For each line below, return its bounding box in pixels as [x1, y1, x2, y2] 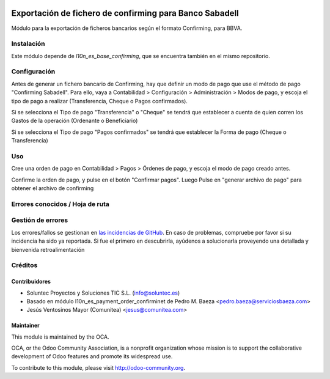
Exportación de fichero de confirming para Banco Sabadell [11, 8, 240, 18]
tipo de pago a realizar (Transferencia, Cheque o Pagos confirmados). [11, 97, 188, 105]
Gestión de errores [11, 216, 68, 224]
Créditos [11, 261, 38, 270]
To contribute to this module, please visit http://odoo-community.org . [11, 364, 186, 371]
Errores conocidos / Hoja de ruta [11, 199, 110, 208]
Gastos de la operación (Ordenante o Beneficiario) [11, 117, 138, 125]
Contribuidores [11, 278, 51, 285]
